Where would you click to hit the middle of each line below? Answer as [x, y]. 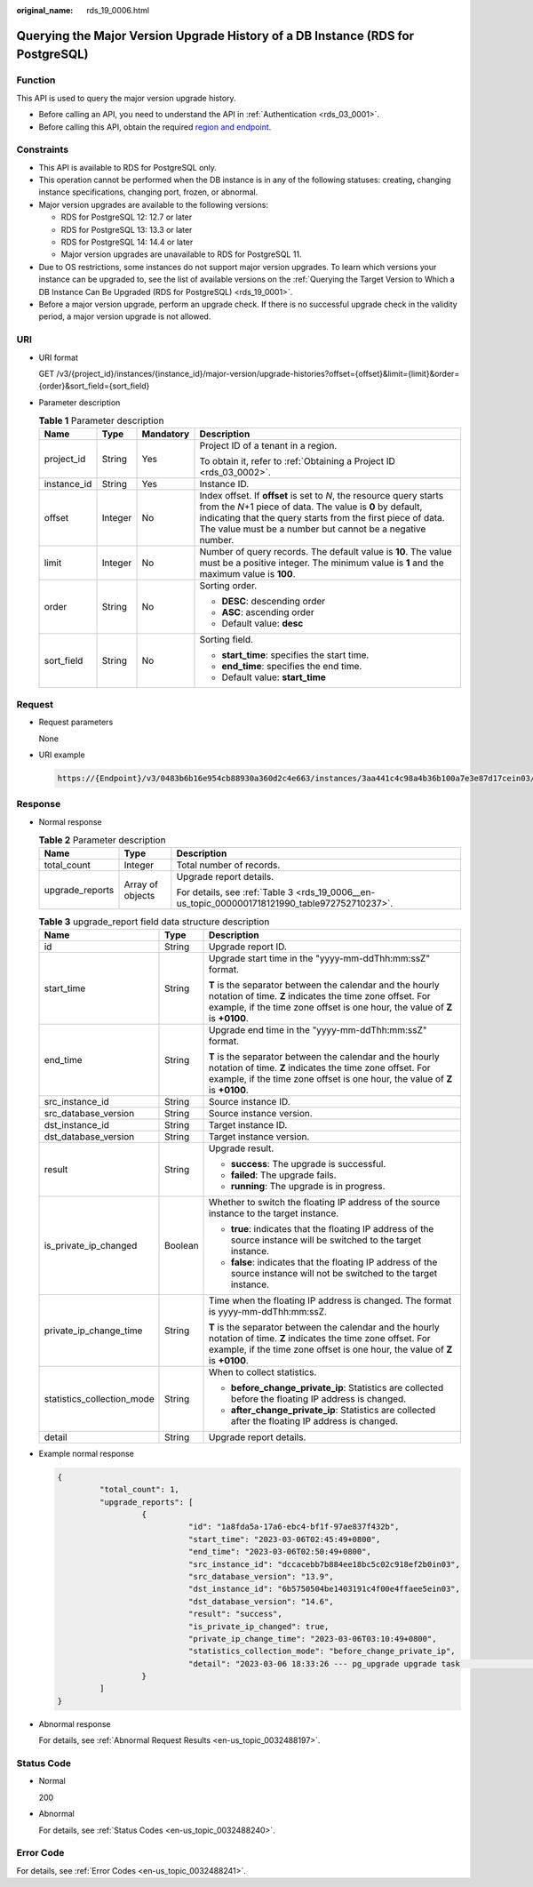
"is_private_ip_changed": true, [259, 1626]
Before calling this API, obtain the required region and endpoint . [155, 127]
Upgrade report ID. [248, 947]
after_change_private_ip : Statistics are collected [334, 1410]
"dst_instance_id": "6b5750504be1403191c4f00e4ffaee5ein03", [324, 1589]
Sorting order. [228, 586]
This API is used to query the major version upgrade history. [126, 98]
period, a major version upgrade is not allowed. [125, 316]
